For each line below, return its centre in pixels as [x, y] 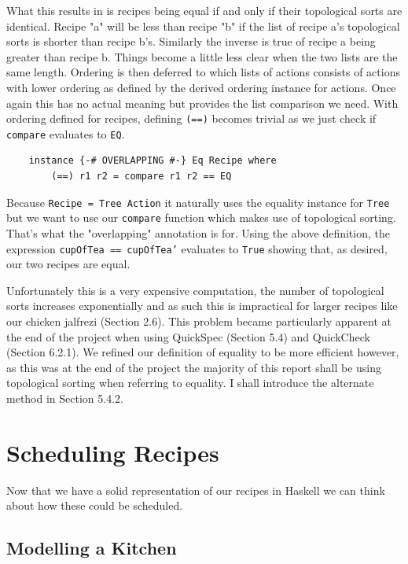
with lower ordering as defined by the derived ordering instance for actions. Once [201, 87]
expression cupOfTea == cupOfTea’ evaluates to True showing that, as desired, [197, 248]
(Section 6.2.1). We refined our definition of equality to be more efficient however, [203, 352]
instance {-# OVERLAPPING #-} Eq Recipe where [153, 161]
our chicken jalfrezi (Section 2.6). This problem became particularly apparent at [199, 321]
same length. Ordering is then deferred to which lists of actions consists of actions [203, 72]
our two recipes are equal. [68, 264]
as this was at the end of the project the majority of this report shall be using [194, 367]
